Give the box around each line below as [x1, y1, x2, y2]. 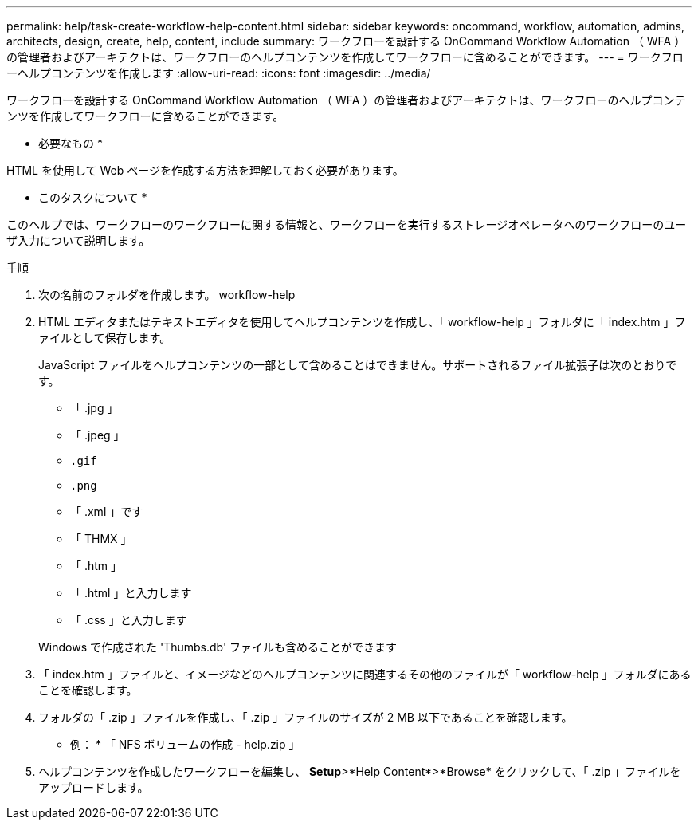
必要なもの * [38, 136, 103, 150]
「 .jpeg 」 [70, 428, 125, 442]
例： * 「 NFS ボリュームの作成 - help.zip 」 [70, 737, 300, 751]
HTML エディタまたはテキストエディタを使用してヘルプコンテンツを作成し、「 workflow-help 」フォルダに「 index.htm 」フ [38, 315, 686, 328]
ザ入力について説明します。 [6, 234, 151, 247]
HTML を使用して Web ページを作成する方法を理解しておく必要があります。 [6, 163, 404, 177]
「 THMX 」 [70, 532, 132, 545]
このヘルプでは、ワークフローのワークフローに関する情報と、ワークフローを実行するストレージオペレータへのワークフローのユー [6, 218, 687, 231]
